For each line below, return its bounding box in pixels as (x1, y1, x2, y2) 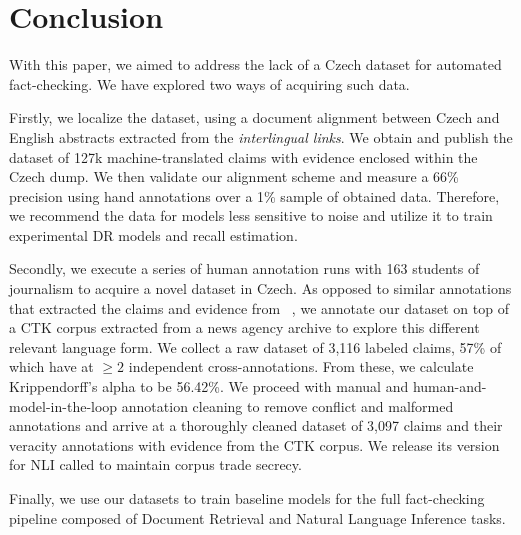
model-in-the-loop (9, 395, 118, 416)
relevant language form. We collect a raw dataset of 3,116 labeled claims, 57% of (9, 336, 502, 357)
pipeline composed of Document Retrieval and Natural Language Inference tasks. (9, 507, 506, 528)
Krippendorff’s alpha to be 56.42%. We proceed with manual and (9, 376, 409, 397)
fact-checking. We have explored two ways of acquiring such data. (9, 73, 410, 94)
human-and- (412, 376, 487, 397)
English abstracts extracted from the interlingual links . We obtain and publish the (9, 126, 513, 147)
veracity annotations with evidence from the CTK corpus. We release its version (9, 434, 500, 455)
